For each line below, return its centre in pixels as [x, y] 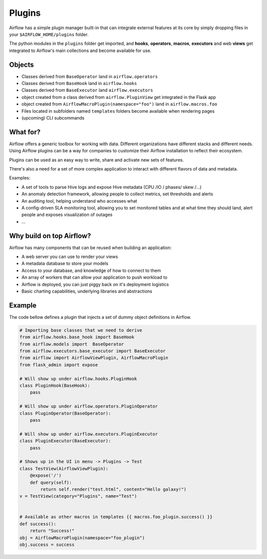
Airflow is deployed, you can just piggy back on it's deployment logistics [95, 284]
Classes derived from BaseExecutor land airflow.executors [87, 90]
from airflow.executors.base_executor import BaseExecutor [92, 351]
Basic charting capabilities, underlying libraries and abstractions [87, 291]
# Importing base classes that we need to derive [81, 330]
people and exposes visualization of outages [67, 215]
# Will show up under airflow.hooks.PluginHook [78, 379]
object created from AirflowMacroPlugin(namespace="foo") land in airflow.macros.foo [119, 104]
